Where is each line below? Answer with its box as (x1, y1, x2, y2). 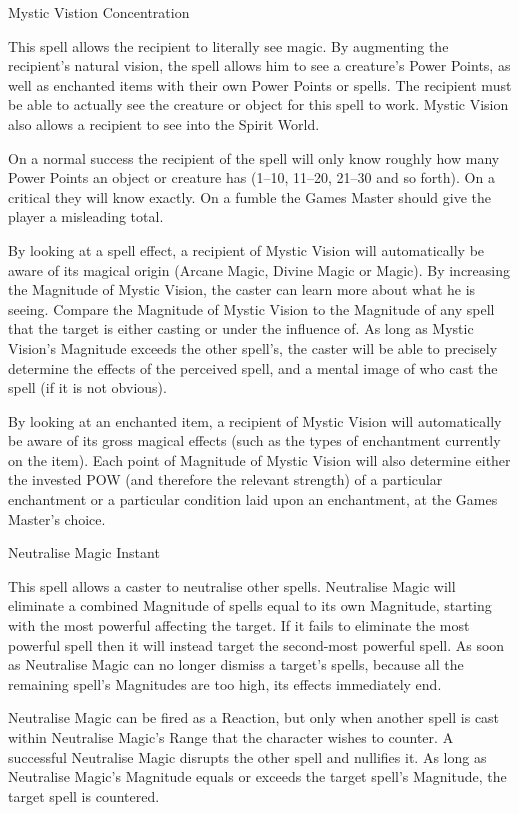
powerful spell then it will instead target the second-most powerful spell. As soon (8, 634, 505, 655)
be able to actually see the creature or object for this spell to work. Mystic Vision (8, 94, 509, 115)
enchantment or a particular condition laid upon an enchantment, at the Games (8, 489, 498, 510)
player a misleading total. (8, 206, 164, 227)
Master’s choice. (8, 508, 106, 529)
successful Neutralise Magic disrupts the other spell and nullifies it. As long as (8, 746, 487, 767)
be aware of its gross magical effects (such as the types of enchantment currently (8, 430, 501, 451)
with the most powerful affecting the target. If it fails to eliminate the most (8, 615, 470, 636)
